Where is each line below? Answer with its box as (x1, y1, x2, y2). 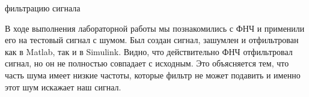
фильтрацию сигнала (5, 2, 81, 14)
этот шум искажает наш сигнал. (5, 80, 121, 93)
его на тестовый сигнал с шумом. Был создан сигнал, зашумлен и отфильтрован (5, 34, 299, 46)
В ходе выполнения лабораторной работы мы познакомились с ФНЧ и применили (5, 22, 305, 34)
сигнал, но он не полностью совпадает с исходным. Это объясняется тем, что (5, 57, 289, 69)
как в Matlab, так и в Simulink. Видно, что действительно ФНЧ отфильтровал (5, 45, 293, 57)
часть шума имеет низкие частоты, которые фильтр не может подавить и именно (5, 68, 301, 81)
